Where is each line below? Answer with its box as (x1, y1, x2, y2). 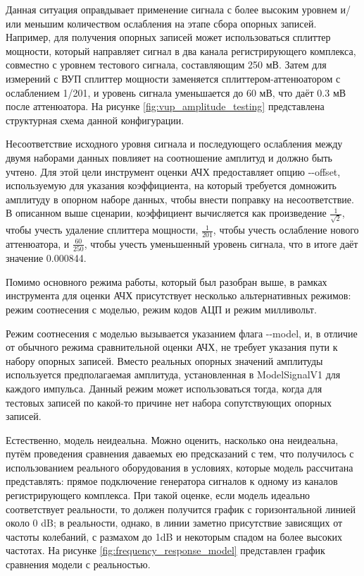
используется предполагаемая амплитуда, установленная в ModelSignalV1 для (6, 367, 341, 382)
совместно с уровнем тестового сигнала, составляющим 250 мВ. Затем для (6, 57, 327, 72)
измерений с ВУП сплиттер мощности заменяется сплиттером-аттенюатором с (6, 71, 341, 85)
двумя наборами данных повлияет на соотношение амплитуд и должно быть (6, 150, 332, 164)
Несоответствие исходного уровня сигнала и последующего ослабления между (6, 136, 343, 151)
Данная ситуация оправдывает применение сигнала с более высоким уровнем (6, 2, 337, 16)
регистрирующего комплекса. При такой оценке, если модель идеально (6, 488, 310, 503)
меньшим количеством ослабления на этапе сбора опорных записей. (24, 16, 317, 30)
